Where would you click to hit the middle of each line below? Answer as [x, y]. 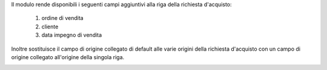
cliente [50, 27]
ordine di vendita [63, 18]
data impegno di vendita [72, 35]
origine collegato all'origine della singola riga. [68, 57]
